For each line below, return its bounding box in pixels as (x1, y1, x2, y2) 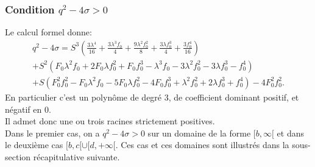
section (5, 150, 31, 163)
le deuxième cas (5, 138, 63, 151)
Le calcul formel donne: (5, 26, 92, 38)
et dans (277, 126, 304, 139)
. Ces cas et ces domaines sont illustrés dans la (115, 138, 289, 151)
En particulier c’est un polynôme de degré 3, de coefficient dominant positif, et (5, 90, 299, 103)
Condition (5, 1, 55, 16)
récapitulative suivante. (33, 150, 120, 163)
